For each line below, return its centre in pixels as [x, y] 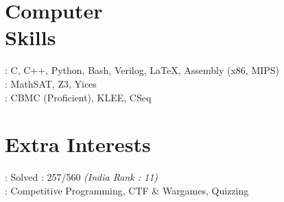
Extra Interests [78, 144]
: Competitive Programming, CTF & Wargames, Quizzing [127, 190]
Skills [31, 37]
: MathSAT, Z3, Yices [51, 83]
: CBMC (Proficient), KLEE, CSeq [78, 97]
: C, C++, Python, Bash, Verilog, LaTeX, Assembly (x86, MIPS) [142, 70]
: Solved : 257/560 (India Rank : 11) [82, 177]
